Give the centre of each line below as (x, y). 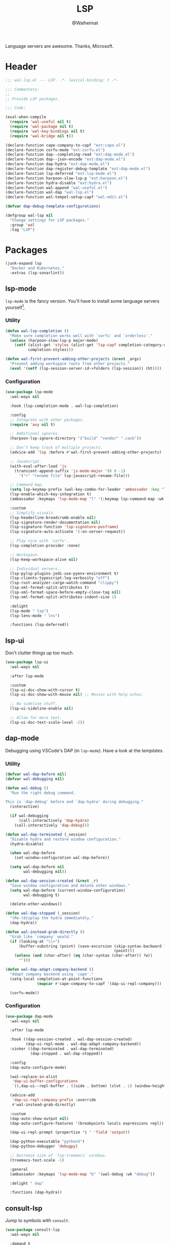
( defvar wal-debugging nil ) (35, 779)
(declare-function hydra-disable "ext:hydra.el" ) (59, 183)
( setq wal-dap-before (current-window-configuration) (68, 890)
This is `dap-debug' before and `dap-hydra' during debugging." (74, 802)
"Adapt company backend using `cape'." (52, 974)
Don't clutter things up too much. (40, 653)
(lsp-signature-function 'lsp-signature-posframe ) (64, 527)
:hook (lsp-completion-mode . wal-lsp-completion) (64, 406)
